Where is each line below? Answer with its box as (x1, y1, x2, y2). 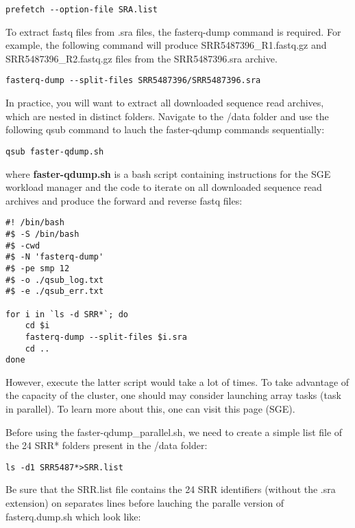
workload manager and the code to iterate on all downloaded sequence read (5, 180, 322, 194)
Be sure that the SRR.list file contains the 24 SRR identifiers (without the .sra (5, 482, 336, 496)
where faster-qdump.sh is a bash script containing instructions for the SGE (5, 166, 331, 181)
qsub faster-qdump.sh (5, 146, 104, 157)
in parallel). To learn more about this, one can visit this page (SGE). (5, 402, 295, 416)
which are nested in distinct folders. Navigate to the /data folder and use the (5, 108, 329, 123)
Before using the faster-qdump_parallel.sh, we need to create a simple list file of (5, 424, 343, 439)
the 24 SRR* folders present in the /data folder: (5, 438, 208, 452)
